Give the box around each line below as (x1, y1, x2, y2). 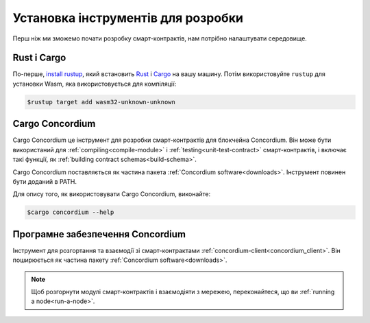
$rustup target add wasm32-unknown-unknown (27, 98, 176, 106)
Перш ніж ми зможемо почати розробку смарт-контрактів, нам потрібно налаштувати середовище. (12, 34, 308, 43)
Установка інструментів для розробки (12, 10, 243, 25)
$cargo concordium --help (27, 208, 114, 216)
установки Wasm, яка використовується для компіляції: (12, 80, 177, 88)
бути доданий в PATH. (12, 177, 77, 185)
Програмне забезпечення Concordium (12, 228, 186, 240)
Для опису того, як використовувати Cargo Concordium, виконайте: (12, 190, 211, 198)
